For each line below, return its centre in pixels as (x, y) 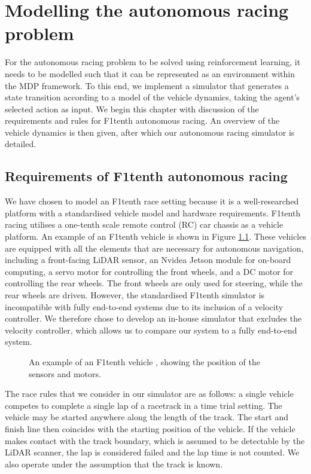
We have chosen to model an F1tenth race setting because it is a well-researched (152, 201)
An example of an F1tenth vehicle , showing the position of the (144, 361)
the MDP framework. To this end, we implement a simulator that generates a (147, 85)
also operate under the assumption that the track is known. (114, 464)
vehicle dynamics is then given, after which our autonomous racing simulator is (150, 132)
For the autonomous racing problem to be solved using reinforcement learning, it (153, 62)
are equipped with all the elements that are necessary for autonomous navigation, (154, 248)
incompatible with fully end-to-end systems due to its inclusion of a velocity (144, 306)
